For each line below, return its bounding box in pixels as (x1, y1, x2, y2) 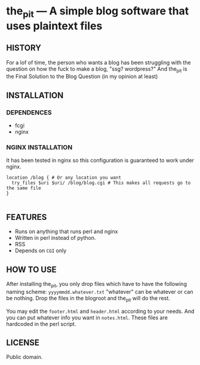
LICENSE (6, 337, 40, 348)
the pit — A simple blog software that (6, 4, 189, 20)
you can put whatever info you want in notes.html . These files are (6, 313, 168, 321)
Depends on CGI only (14, 247, 67, 254)
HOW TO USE (6, 264, 57, 274)
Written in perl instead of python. (14, 234, 97, 242)
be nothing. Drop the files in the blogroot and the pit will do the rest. (6, 294, 170, 303)
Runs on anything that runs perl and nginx (14, 228, 118, 235)
